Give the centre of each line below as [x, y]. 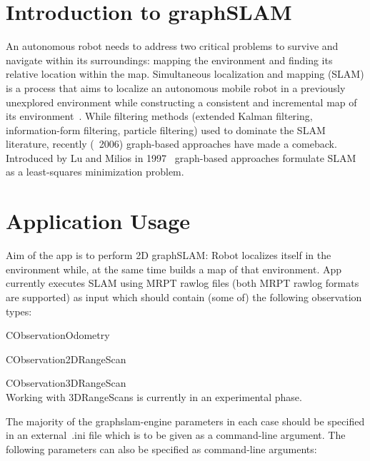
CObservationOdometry [58, 335]
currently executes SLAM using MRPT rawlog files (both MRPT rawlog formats [182, 283]
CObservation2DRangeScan [66, 359]
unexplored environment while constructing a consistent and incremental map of [181, 102]
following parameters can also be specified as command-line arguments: [161, 449]
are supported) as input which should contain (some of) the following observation [184, 297]
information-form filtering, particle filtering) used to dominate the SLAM [166, 130]
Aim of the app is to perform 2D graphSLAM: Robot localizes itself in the [169, 255]
